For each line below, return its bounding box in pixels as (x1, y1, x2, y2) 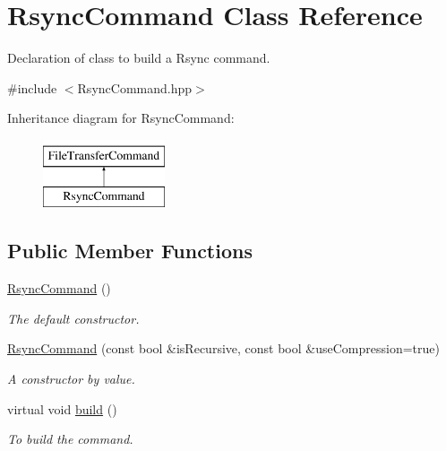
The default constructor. (7, 308, 140, 327)
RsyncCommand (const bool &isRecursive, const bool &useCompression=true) (7, 339, 440, 358)
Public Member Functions (7, 237, 253, 265)
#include (7, 78, 57, 97)
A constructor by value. (7, 369, 135, 388)
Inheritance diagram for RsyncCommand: (7, 108, 235, 127)
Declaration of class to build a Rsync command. (7, 48, 270, 67)
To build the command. (7, 429, 133, 448)
